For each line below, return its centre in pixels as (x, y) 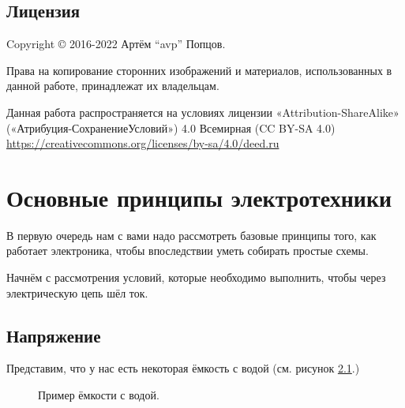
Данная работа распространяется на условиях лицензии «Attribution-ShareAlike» (203, 112)
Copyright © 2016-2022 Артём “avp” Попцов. (116, 44)
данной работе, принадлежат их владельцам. (113, 86)
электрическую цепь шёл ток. (77, 292)
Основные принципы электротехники (199, 197)
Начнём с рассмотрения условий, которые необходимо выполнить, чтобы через (196, 277)
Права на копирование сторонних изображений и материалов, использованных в (199, 70)
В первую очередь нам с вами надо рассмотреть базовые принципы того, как (191, 235)
